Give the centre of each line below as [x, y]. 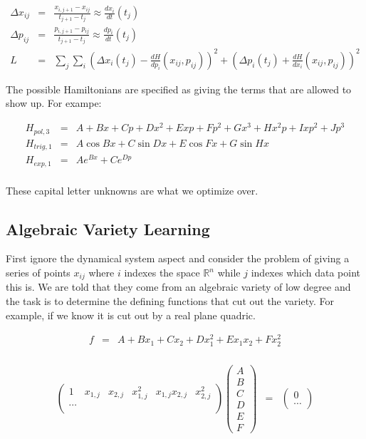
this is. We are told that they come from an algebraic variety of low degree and [178, 287]
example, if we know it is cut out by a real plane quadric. [131, 315]
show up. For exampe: [54, 103]
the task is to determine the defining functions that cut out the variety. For [170, 301]
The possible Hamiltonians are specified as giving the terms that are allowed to [179, 89]
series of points [38, 273]
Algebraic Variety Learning [108, 228]
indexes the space [162, 273]
